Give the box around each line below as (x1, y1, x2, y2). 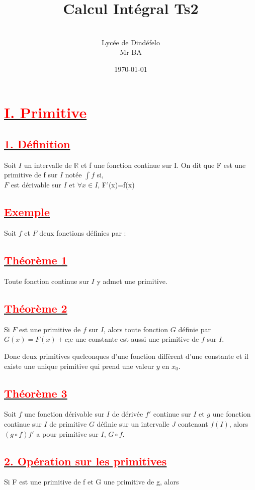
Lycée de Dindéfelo (102, 37, 160, 47)
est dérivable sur (11, 179, 61, 190)
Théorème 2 (4, 301, 67, 316)
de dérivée (112, 409, 143, 419)
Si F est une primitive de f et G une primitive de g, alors (4, 476, 179, 487)
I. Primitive (4, 102, 87, 122)
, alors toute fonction (104, 324, 168, 334)
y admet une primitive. (97, 276, 167, 286)
